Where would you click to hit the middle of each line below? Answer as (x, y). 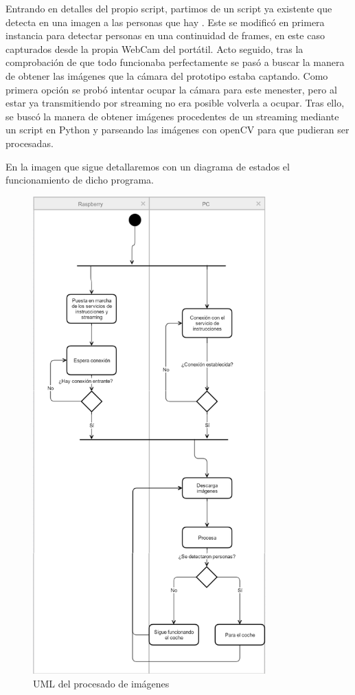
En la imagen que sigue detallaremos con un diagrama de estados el (148, 166)
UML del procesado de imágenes (101, 683)
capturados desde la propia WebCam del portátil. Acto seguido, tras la (154, 48)
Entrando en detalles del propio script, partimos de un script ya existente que (169, 8)
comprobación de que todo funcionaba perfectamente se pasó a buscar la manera (175, 62)
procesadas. (30, 143)
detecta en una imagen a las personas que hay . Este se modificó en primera (165, 22)
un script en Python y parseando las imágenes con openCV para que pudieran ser (177, 130)
